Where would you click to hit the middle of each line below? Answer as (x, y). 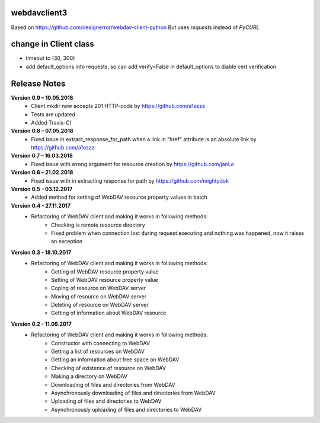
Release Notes (38, 83)
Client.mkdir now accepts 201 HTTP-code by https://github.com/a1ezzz (118, 106)
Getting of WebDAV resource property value (105, 271)
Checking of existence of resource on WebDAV (108, 368)
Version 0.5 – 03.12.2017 (42, 189)
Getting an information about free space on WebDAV (115, 360)
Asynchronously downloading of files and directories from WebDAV (133, 393)
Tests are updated (53, 114)
